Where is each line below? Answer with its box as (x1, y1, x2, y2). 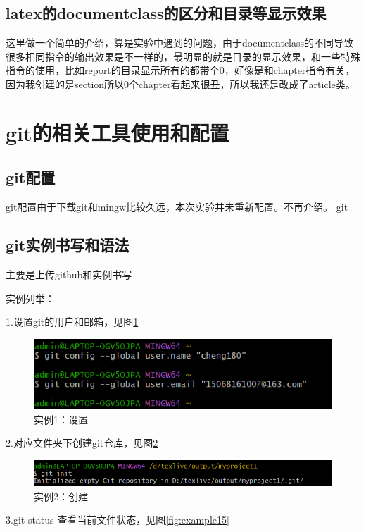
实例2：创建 (34, 488, 88, 503)
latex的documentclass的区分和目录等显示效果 (6, 2, 327, 24)
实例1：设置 (34, 412, 88, 426)
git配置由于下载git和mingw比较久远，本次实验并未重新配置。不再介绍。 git (6, 199, 348, 214)
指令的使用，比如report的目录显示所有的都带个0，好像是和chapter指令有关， (6, 63, 355, 78)
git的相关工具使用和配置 (6, 118, 229, 147)
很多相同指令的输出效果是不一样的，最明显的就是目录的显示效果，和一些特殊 (6, 49, 360, 63)
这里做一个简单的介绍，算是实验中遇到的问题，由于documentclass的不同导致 (6, 35, 354, 50)
